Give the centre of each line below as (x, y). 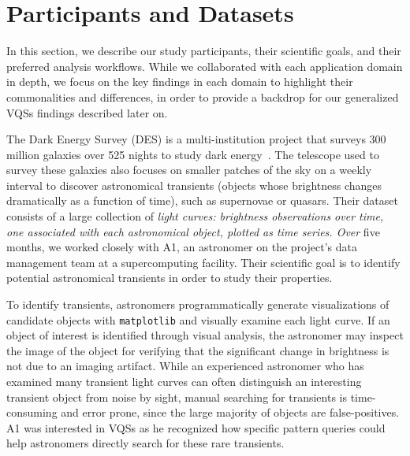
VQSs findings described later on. (87, 112)
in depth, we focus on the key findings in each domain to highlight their (180, 82)
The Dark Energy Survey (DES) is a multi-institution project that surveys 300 (196, 139)
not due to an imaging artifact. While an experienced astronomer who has (185, 366)
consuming (32, 412)
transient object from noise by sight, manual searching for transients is (177, 397)
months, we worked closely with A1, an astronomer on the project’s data (182, 247)
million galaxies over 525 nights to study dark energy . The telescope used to (193, 154)
